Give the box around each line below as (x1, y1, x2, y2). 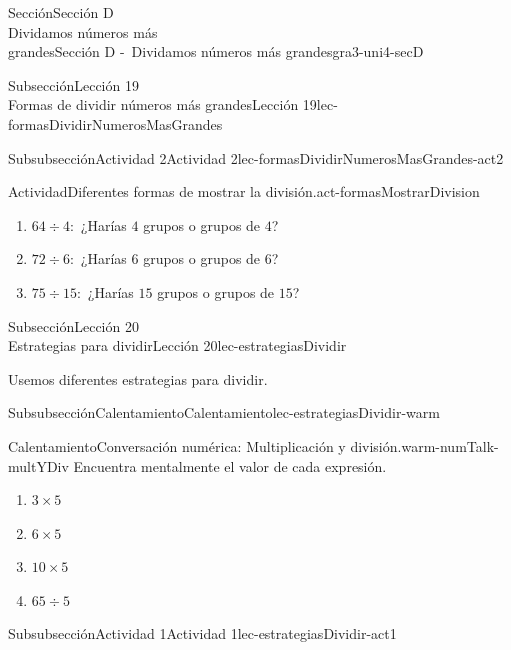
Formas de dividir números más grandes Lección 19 (8, 94, 317, 115)
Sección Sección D (8, 2, 114, 22)
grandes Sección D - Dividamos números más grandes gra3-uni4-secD (8, 41, 424, 62)
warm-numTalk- (401, 435, 499, 456)
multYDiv (8, 455, 69, 476)
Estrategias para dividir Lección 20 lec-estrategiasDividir (8, 335, 347, 356)
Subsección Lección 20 (8, 315, 139, 336)
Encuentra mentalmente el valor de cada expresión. (73, 455, 387, 476)
